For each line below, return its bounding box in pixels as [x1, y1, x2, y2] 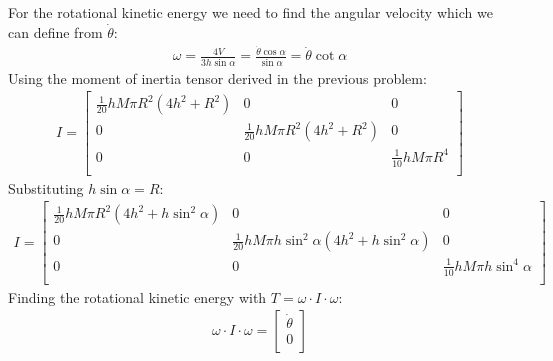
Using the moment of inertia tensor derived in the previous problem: [8, 67, 427, 88]
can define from [8, 21, 103, 42]
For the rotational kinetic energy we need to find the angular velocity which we [8, 2, 493, 22]
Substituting [8, 177, 84, 198]
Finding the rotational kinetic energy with [8, 286, 267, 307]
